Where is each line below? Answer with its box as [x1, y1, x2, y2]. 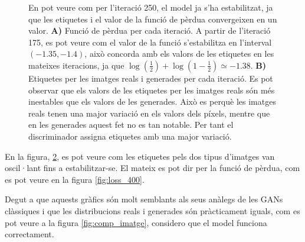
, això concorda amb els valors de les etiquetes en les [84, 47, 274, 60]
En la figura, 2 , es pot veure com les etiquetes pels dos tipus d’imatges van [5, 150, 275, 162]
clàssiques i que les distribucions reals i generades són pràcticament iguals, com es [5, 204, 300, 217]
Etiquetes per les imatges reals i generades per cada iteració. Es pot [28, 72, 273, 84]
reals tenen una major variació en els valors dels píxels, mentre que [28, 107, 270, 119]
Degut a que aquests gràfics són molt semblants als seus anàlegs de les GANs [5, 193, 283, 205]
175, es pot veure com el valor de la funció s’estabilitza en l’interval [28, 36, 272, 48]
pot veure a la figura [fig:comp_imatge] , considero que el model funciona [5, 216, 267, 228]
